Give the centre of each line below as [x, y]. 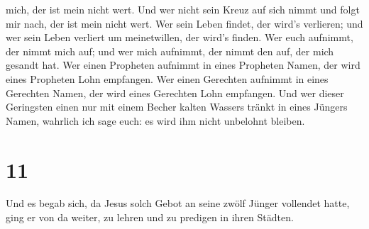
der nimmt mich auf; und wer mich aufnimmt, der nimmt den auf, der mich [170, 51]
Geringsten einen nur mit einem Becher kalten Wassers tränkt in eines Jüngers [177, 107]
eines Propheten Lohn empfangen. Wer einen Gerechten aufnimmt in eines [167, 78]
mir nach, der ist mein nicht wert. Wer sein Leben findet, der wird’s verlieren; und [184, 23]
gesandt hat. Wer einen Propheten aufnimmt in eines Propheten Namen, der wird [183, 65]
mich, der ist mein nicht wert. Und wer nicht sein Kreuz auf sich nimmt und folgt [183, 9]
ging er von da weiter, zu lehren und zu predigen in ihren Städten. [150, 217]
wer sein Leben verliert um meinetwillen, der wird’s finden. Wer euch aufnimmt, [180, 37]
